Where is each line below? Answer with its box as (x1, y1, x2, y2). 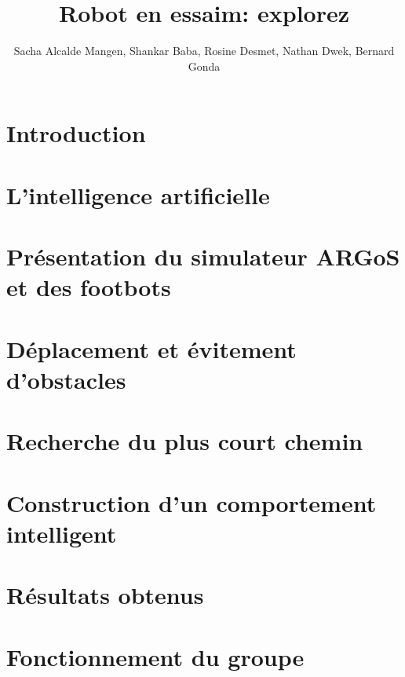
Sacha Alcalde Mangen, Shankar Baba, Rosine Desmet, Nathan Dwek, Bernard (13, 42, 395, 59)
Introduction (6, 117, 146, 149)
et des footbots (6, 271, 171, 303)
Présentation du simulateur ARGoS (6, 240, 400, 273)
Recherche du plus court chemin (6, 425, 363, 457)
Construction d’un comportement (6, 486, 377, 518)
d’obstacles (6, 363, 126, 395)
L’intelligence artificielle (6, 178, 270, 210)
